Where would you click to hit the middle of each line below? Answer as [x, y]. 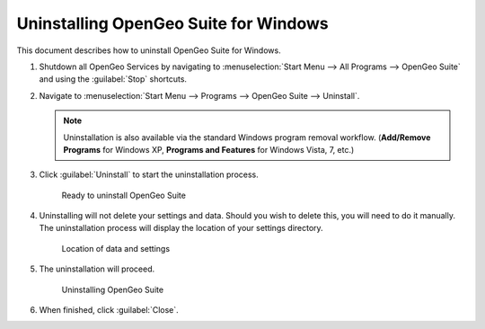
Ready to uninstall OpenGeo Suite [123, 195]
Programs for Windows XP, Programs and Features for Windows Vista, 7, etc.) [209, 149]
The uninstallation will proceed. [97, 269]
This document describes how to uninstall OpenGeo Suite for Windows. [149, 50]
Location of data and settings [116, 248]
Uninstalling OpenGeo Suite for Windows [173, 23]
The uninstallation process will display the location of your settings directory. [181, 228]
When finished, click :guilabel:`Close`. [109, 310]
